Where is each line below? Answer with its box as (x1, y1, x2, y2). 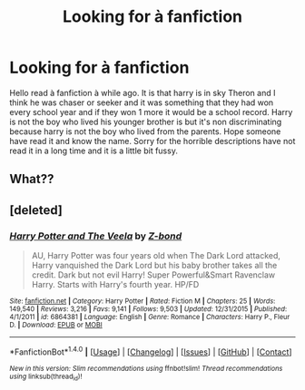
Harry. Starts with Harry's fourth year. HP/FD (31, 279, 200, 290)
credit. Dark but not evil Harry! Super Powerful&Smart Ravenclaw (31, 269, 276, 280)
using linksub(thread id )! (9, 372, 83, 382)
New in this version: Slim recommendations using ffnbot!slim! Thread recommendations (9, 364, 283, 373)
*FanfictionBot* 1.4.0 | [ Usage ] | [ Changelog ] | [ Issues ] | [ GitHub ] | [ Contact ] (9, 345, 292, 357)
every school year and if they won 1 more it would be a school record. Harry (9, 106, 293, 117)
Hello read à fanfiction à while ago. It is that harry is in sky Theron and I (9, 87, 276, 98)
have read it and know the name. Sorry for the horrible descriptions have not (9, 135, 296, 146)
